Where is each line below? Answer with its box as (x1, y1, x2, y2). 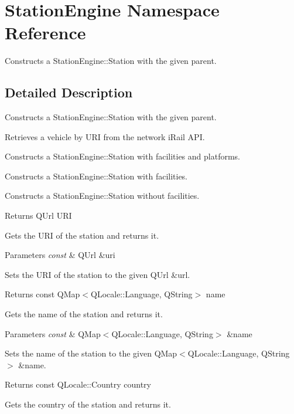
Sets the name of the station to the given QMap (5, 347, 177, 359)
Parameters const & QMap (5, 327, 101, 340)
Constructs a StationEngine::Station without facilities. (5, 189, 200, 202)
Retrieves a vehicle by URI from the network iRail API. (5, 130, 205, 142)
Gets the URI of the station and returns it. (5, 229, 159, 241)
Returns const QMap (5, 288, 80, 300)
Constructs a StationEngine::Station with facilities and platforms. (5, 150, 240, 162)
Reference (5, 21, 86, 45)
